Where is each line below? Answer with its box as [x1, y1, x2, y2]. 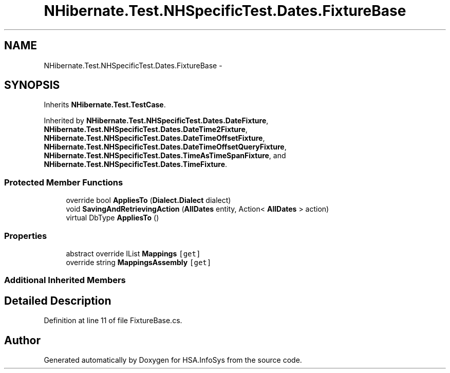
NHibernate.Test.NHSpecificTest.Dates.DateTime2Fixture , [44, 125, 248, 134]
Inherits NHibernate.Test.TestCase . [44, 100, 166, 109]
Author [4, 333, 41, 347]
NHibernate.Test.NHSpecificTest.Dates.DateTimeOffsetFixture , [44, 134, 265, 143]
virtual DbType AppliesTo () [66, 213, 159, 222]
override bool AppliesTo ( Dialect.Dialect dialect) [66, 196, 231, 205]
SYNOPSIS [4, 79, 60, 92]
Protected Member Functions [4, 177, 123, 188]
